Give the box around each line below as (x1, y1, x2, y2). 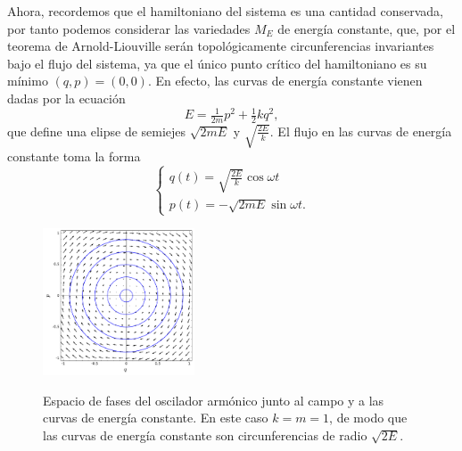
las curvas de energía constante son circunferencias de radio (43, 426, 367, 445)
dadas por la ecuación (7, 88, 126, 107)
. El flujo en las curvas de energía (269, 121, 452, 140)
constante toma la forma (7, 147, 141, 166)
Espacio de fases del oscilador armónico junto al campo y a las (43, 390, 384, 409)
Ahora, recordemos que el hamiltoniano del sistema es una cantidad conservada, (7, 2, 443, 20)
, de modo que (329, 408, 408, 427)
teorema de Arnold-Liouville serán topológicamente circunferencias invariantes (7, 37, 434, 55)
